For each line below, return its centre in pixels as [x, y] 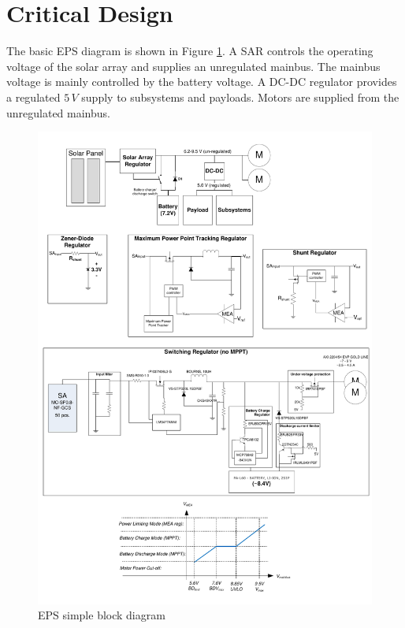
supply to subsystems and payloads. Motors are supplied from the [240, 97]
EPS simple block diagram [102, 615]
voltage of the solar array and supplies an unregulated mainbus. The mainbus [193, 66]
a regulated [33, 97]
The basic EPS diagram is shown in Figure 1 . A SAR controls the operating [190, 51]
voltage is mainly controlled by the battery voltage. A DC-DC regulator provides [202, 82]
